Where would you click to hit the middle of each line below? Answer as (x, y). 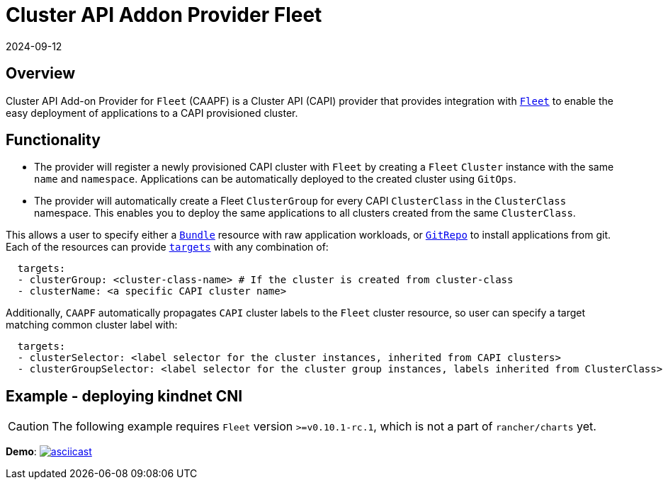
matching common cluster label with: (92, 325)
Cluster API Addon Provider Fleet (164, 15)
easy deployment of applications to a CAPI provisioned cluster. (152, 113)
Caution (29, 427)
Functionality (53, 140)
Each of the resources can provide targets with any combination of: (167, 247)
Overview (41, 74)
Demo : (21, 452)
